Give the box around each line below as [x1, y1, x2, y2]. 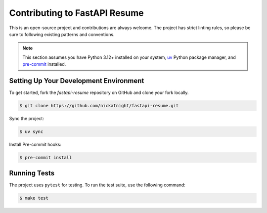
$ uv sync [19, 128, 44, 134]
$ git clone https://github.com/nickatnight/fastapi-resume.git [19, 103, 179, 108]
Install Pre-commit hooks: [9, 141, 62, 147]
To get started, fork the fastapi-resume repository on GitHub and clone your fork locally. [9, 89, 189, 96]
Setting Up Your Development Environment [9, 77, 144, 85]
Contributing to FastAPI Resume [9, 7, 144, 18]
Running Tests [9, 169, 54, 177]
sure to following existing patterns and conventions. [9, 31, 115, 37]
